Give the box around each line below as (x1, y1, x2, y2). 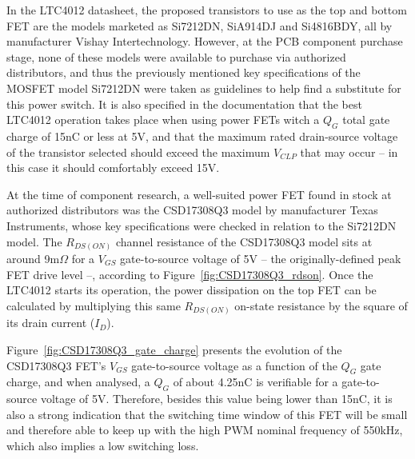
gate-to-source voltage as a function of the (131, 357, 337, 373)
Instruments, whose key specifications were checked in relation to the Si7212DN (6, 217, 397, 233)
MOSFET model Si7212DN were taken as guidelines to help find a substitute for (6, 79, 401, 96)
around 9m (6, 250, 60, 267)
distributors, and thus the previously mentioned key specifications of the (6, 64, 361, 81)
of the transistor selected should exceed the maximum (6, 143, 270, 160)
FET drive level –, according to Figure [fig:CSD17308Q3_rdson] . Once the (6, 265, 373, 282)
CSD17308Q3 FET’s (6, 357, 106, 373)
